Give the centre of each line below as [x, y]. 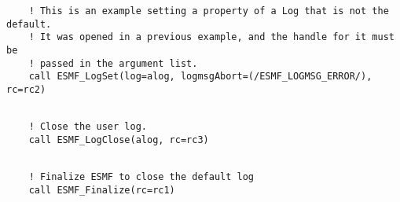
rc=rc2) [26, 89]
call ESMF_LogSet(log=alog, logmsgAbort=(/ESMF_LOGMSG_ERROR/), [200, 77]
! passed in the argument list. [113, 63]
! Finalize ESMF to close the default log [141, 177]
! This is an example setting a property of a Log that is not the [209, 11]
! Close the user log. [88, 127]
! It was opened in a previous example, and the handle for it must [211, 37]
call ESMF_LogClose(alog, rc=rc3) [119, 140]
